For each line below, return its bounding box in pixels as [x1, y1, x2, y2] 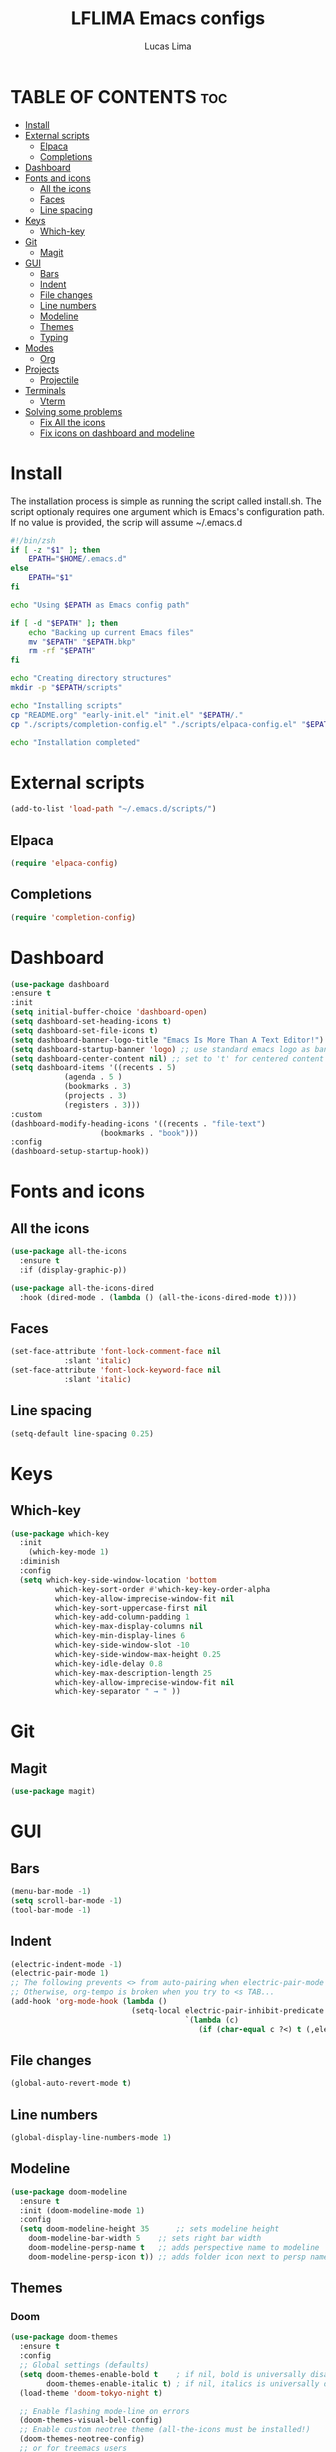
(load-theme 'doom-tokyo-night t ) [19, 2388, 163, 2398]
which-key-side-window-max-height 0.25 [54, 1649, 222, 1659]
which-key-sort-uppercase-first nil [54, 1603, 208, 1613]
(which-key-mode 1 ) [28, 1547, 110, 1557]
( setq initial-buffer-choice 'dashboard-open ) [10, 1007, 208, 1017]
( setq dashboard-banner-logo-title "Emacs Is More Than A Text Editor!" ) [10, 1035, 325, 1045]
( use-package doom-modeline [10, 2187, 128, 2197]
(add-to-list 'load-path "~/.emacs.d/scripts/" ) [10, 804, 217, 814]
